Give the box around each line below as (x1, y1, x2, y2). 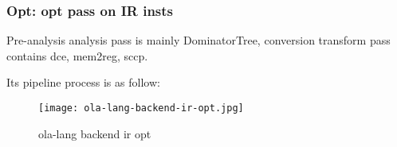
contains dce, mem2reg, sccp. (6, 47, 148, 64)
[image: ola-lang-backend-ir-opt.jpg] (38, 103, 244, 114)
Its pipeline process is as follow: (6, 74, 160, 91)
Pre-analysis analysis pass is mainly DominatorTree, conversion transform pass (6, 32, 391, 48)
